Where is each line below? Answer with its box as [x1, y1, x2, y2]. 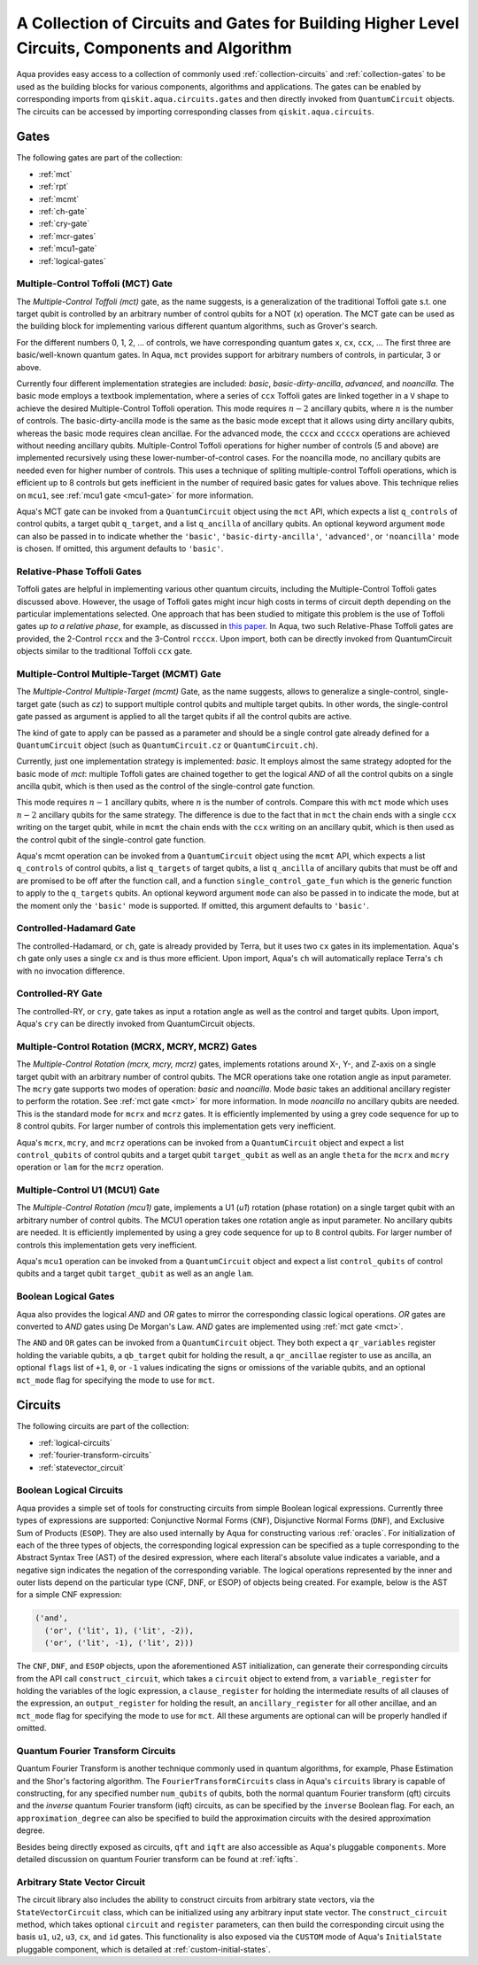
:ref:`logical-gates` [38, 255, 106, 266]
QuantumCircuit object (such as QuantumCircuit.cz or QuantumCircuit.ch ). [16, 740, 319, 750]
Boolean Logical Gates [16, 1290, 115, 1302]
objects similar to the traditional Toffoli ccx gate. [16, 646, 193, 656]
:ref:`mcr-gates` [38, 230, 96, 241]
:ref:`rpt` [38, 182, 70, 192]
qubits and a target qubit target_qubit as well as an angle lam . [16, 1268, 254, 1279]
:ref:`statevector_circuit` [38, 1462, 126, 1472]
